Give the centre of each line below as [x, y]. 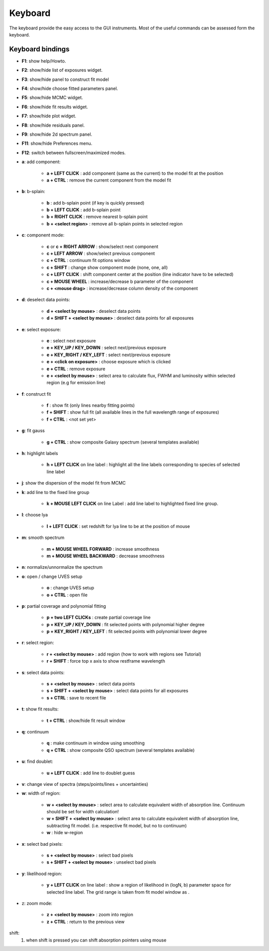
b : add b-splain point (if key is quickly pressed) [95, 203]
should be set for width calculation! [83, 812]
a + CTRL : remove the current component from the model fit [109, 180]
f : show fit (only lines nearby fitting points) [91, 405]
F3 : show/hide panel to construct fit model [65, 79]
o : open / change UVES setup [52, 576]
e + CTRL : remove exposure [76, 369]
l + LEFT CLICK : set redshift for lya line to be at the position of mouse [118, 526]
